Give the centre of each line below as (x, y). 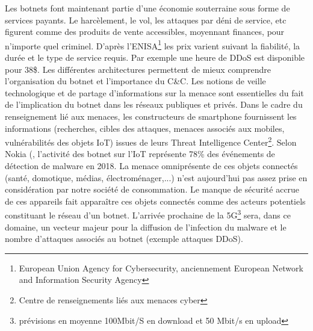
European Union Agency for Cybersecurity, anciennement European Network (161, 268)
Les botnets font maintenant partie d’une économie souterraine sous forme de (147, 8)
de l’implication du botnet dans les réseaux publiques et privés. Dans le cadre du (154, 104)
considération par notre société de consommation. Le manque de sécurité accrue (152, 189)
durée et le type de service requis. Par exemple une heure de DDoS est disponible (155, 57)
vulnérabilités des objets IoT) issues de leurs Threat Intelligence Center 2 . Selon (151, 141)
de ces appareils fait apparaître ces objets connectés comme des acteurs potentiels (155, 201)
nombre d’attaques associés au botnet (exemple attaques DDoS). (124, 239)
